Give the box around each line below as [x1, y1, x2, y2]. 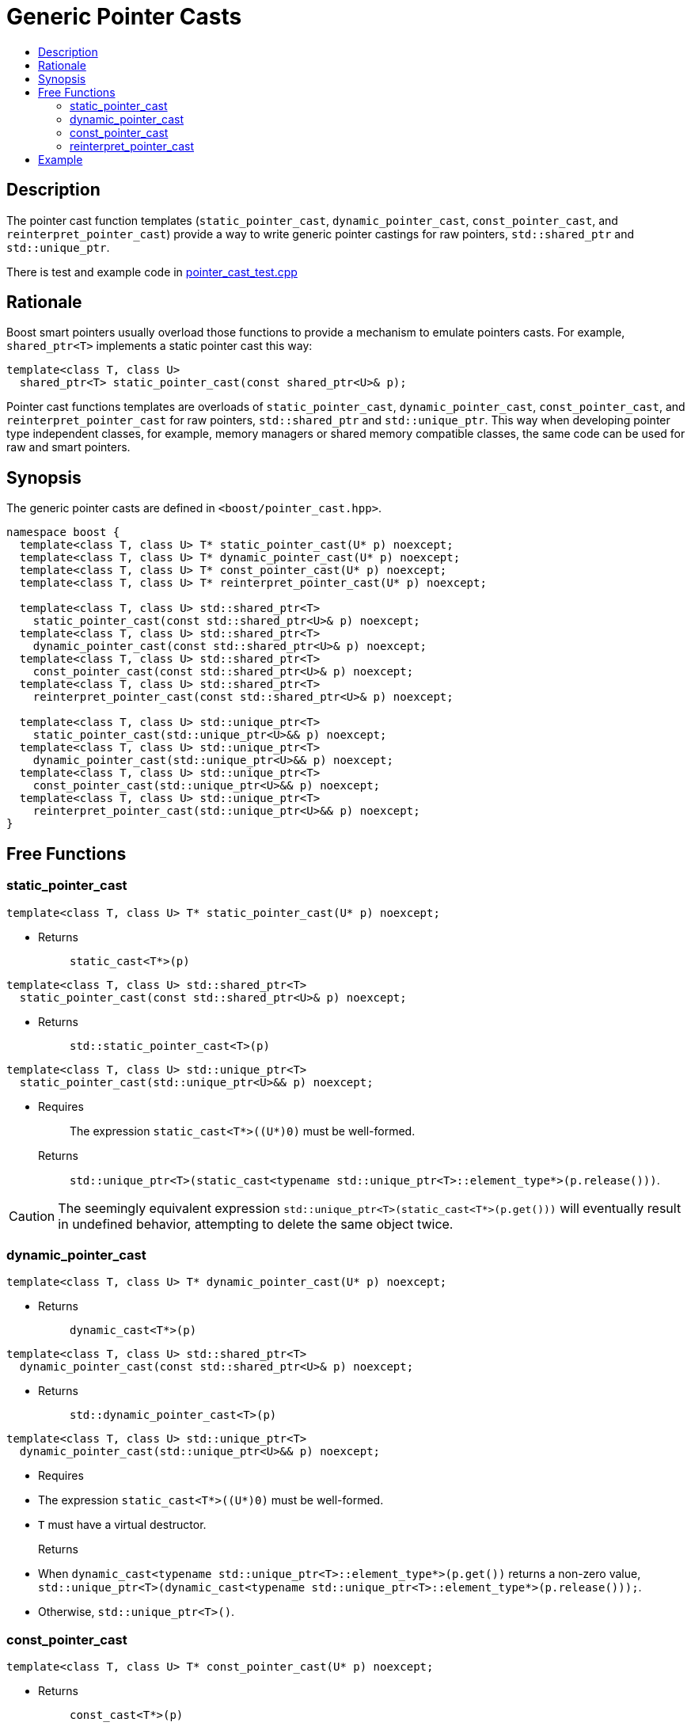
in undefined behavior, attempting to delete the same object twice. [58, 1215, 454, 1232]
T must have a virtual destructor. [38, 1518, 207, 1532]
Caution [9, 1207, 55, 1224]
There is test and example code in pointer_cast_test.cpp [6, 264, 298, 279]
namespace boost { [6, 526, 120, 539]
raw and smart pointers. [6, 440, 131, 454]
